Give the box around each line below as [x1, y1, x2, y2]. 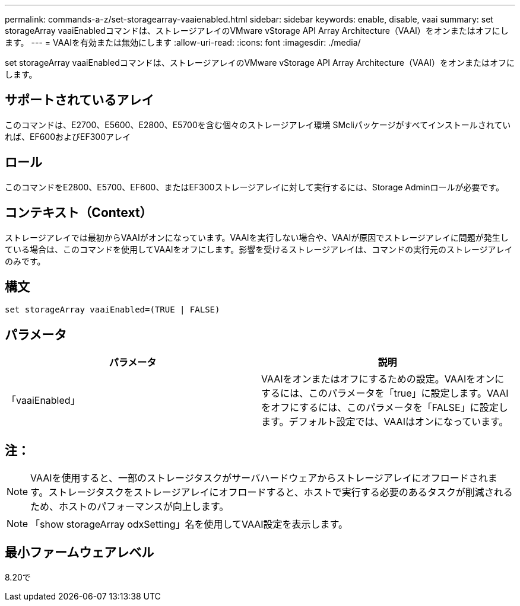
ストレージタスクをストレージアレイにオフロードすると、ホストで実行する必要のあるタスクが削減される [48, 486, 513, 499]
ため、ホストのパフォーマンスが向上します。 [30, 500, 229, 513]
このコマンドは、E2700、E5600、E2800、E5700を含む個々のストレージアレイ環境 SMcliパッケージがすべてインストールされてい [5, 119, 511, 130]
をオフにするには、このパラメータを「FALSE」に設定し [261, 401, 508, 414]
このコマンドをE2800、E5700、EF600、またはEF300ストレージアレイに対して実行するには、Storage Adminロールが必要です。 [5, 181, 505, 192]
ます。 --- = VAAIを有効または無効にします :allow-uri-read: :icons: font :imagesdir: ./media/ [5, 37, 361, 47]
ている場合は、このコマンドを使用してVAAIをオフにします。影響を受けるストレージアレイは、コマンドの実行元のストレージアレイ [5, 244, 513, 254]
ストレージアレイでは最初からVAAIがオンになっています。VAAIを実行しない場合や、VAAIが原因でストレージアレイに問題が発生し [5, 232, 509, 243]
